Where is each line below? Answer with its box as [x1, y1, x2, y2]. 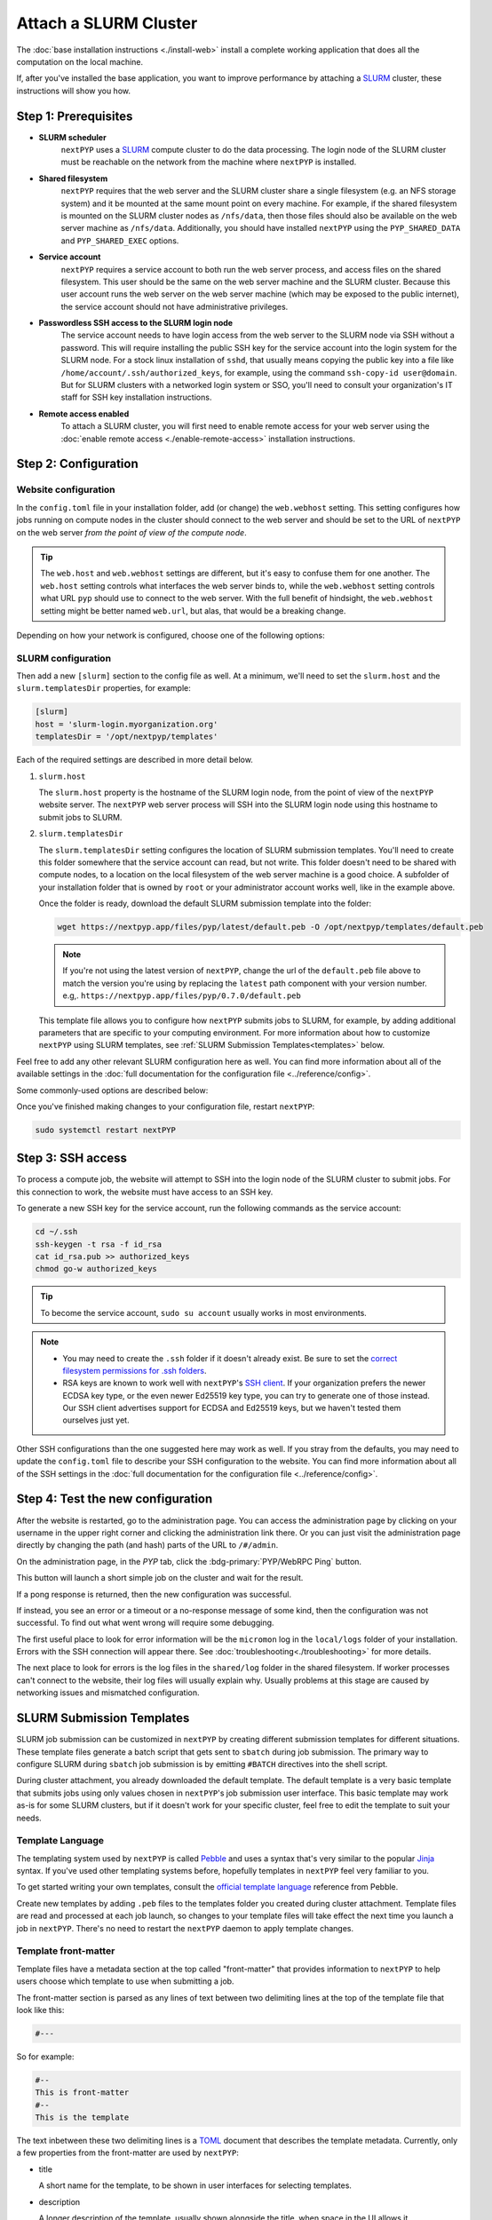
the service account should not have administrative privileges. [60, 301, 289, 312]
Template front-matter [16, 1945, 115, 1957]
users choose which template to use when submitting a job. [16, 1976, 234, 1986]
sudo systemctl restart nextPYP [35, 1124, 177, 1135]
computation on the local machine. [16, 56, 144, 67]
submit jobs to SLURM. [38, 812, 123, 822]
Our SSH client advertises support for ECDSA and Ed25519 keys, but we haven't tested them [62, 1403, 401, 1414]
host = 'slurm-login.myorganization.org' [35, 719, 218, 729]
